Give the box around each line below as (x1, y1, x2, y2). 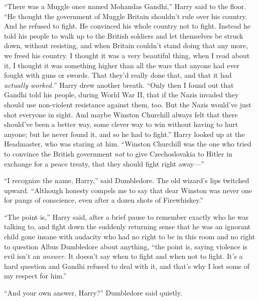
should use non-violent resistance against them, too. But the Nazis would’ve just (4, 99, 251, 109)
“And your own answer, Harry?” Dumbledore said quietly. (4, 287, 182, 298)
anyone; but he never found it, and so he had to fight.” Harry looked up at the (4, 128, 245, 139)
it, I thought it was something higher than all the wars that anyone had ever (4, 60, 239, 70)
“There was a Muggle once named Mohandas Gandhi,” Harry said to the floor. (4, 1, 246, 11)
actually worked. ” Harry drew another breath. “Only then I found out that (4, 79, 234, 90)
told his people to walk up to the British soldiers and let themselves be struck (4, 30, 243, 41)
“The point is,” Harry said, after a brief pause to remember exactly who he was (4, 211, 249, 222)
